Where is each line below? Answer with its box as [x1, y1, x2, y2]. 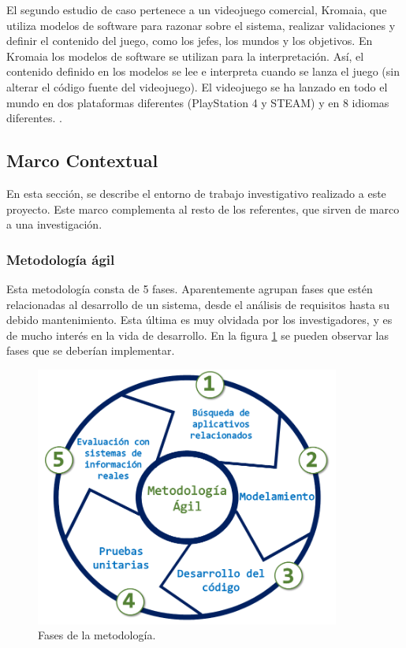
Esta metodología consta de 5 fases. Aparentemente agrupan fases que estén [6, 280, 373, 296]
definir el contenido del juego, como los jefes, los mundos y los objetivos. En [6, 32, 373, 49]
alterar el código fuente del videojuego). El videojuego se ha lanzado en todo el [6, 78, 388, 95]
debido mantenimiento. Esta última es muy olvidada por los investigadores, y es [6, 311, 393, 328]
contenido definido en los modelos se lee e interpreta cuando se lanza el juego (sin [6, 63, 400, 80]
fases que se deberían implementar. [6, 342, 175, 359]
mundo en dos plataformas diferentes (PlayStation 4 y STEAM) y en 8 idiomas [6, 94, 389, 110]
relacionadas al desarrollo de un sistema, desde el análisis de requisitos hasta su [6, 296, 389, 312]
